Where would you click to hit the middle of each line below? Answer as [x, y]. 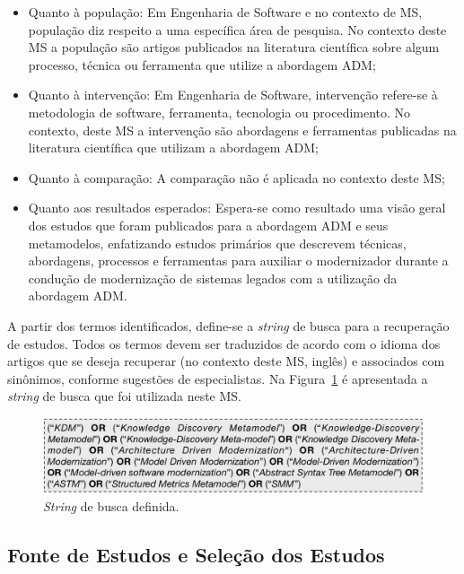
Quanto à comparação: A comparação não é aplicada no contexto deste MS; [236, 177]
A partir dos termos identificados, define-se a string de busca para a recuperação [228, 325]
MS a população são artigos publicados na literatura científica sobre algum [234, 47]
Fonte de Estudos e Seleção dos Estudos [196, 554]
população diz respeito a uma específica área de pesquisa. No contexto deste [237, 29]
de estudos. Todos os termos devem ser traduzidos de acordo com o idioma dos [224, 343]
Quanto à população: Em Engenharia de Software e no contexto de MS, [225, 12]
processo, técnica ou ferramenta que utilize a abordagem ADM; [202, 64]
